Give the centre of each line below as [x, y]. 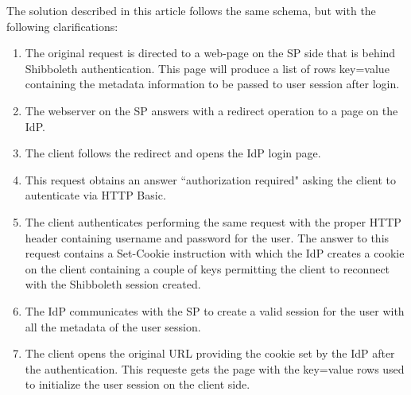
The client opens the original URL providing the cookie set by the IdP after [210, 353]
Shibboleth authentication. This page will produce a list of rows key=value [207, 68]
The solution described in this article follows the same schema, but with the [191, 10]
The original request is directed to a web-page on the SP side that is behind [210, 53]
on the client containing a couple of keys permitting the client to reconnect [207, 268]
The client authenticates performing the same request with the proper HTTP [213, 221]
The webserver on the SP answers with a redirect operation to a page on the [211, 110]
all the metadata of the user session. [113, 326]
